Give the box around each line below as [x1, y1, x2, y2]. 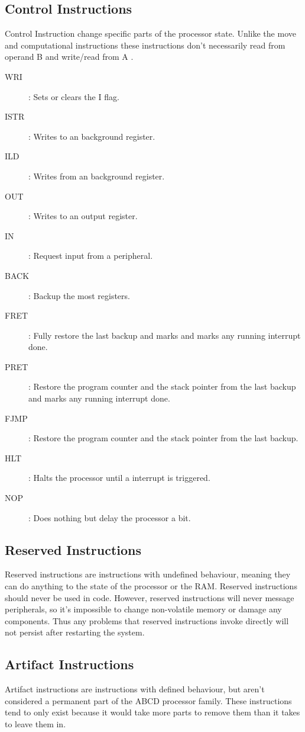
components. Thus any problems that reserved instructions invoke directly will [5, 614, 289, 627]
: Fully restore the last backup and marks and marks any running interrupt [28, 329, 301, 341]
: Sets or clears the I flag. [28, 90, 119, 102]
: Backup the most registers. [28, 289, 130, 301]
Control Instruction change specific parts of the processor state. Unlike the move [5, 27, 296, 40]
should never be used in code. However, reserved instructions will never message [5, 591, 294, 603]
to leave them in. [5, 717, 66, 730]
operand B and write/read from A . [5, 50, 134, 63]
